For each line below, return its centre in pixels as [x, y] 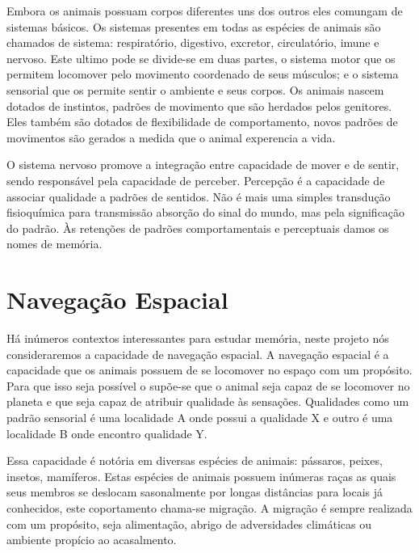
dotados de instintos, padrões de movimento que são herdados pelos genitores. [199, 106]
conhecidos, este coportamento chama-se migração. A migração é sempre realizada [209, 507]
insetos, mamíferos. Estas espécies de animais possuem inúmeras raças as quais [201, 476]
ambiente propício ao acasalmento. [92, 540]
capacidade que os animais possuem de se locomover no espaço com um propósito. [209, 370]
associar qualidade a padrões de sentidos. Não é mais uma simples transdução [199, 196]
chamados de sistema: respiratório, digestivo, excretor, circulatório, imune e [193, 42]
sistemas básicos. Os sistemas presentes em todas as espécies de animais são [194, 26]
